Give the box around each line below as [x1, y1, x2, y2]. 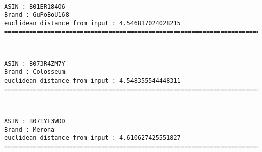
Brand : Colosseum [4, 68, 65, 76]
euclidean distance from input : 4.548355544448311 [4, 77, 181, 85]
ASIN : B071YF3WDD [4, 118, 65, 125]
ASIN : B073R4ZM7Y [4, 60, 65, 67]
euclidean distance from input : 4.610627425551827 [4, 134, 181, 142]
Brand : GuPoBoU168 [4, 11, 69, 19]
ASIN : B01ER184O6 [4, 3, 65, 10]
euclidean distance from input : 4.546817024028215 [4, 19, 181, 27]
